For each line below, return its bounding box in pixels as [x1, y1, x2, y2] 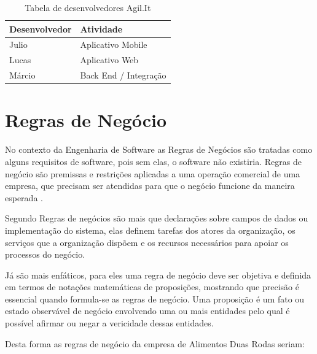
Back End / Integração [80, 69, 166, 82]
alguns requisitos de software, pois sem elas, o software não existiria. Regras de [5, 155, 302, 167]
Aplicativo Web [80, 53, 139, 66]
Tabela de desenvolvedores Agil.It [25, 1, 151, 13]
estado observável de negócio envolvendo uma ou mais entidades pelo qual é [5, 304, 290, 317]
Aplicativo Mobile [80, 38, 147, 51]
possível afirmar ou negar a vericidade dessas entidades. [5, 317, 214, 329]
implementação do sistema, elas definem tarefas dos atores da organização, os [5, 223, 295, 236]
